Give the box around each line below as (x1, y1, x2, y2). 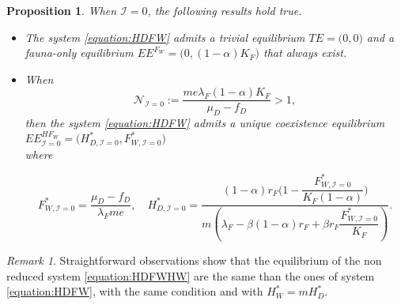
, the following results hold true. (147, 2, 302, 18)
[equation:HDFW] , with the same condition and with (6, 283, 263, 299)
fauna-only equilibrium (25, 44, 134, 61)
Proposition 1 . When (6, 2, 117, 18)
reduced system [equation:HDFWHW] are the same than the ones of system (6, 267, 375, 284)
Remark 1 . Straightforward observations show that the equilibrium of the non (6, 252, 382, 269)
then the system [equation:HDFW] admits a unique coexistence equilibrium (25, 115, 385, 131)
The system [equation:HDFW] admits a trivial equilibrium (25, 28, 305, 45)
